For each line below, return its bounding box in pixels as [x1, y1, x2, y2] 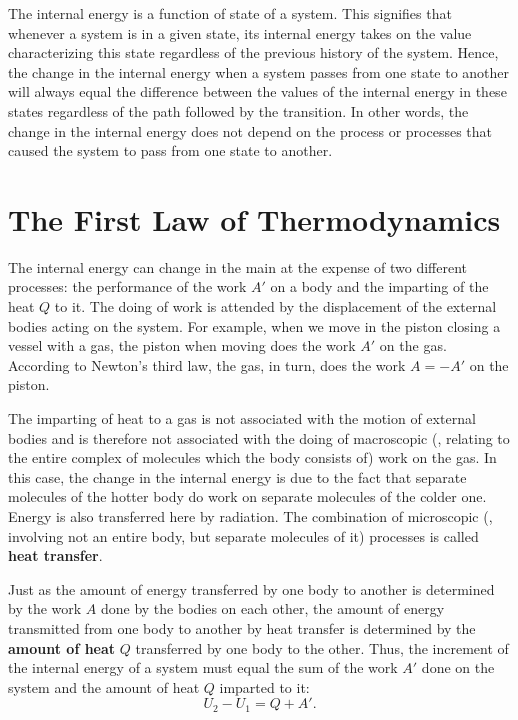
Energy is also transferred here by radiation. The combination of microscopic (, [8, 506, 493, 526]
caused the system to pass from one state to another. [8, 140, 333, 161]
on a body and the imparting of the [270, 276, 489, 297]
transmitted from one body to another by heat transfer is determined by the [8, 617, 476, 638]
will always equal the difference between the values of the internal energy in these [8, 81, 507, 102]
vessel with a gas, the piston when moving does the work [8, 335, 356, 356]
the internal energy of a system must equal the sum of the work [8, 657, 398, 678]
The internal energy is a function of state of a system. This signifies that [8, 3, 452, 23]
